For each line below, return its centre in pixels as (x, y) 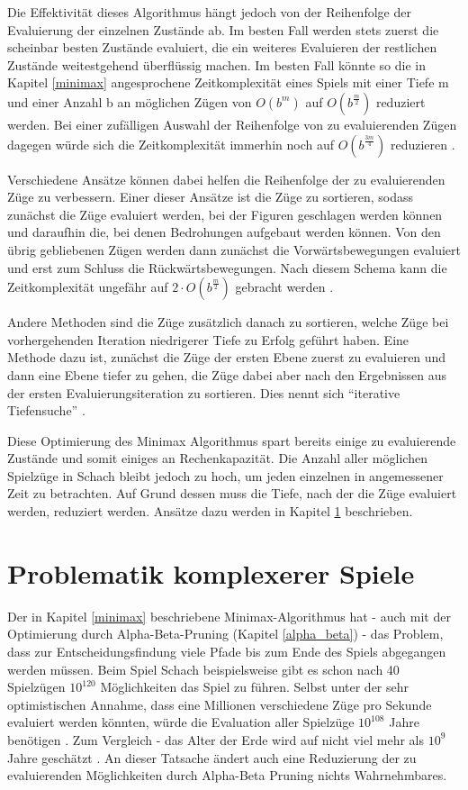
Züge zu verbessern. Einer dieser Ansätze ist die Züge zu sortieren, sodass (211, 197)
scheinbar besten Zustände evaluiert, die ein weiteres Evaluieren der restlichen (222, 47)
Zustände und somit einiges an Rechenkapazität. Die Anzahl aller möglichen (217, 458)
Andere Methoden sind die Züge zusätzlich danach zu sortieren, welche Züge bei (228, 322)
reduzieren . (423, 144)
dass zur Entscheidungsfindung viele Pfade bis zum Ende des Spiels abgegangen (227, 651)
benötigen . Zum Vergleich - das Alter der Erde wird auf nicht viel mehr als (216, 739)
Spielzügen (36, 687)
